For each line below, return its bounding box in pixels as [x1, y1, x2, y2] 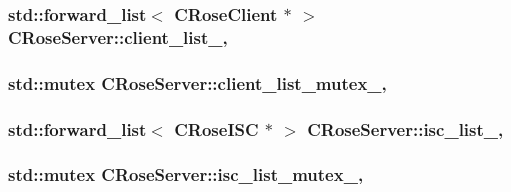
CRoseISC [174, 116, 259, 141]
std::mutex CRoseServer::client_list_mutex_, [8, 70, 387, 95]
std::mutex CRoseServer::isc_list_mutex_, [8, 162, 364, 187]
